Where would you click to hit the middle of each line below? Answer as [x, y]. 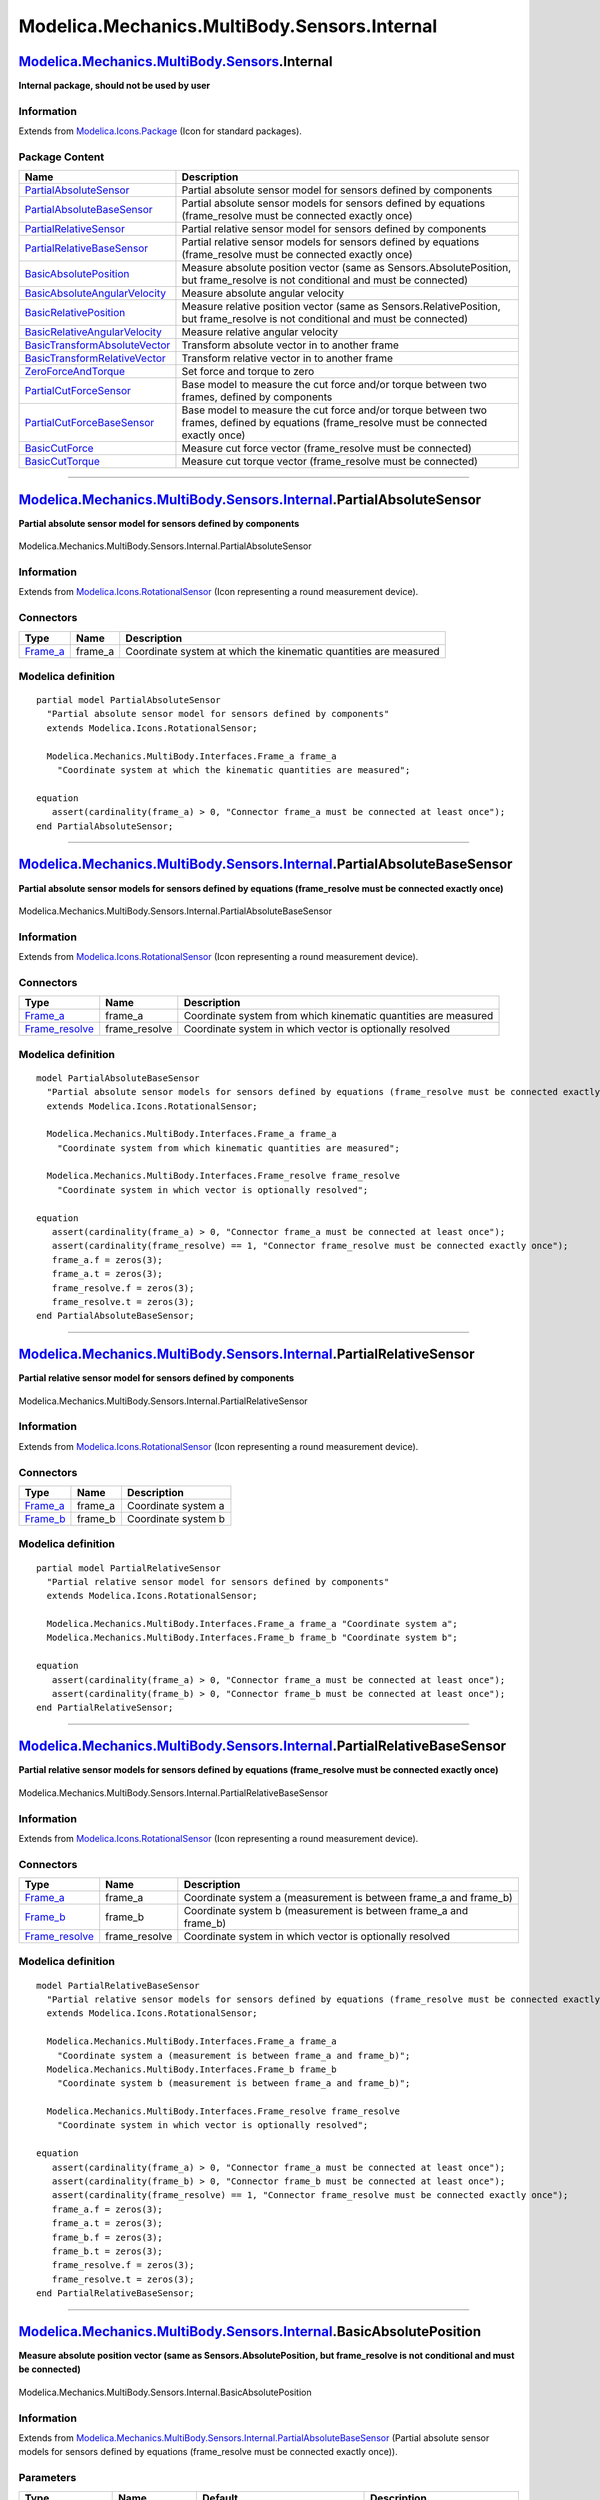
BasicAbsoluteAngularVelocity [95, 293]
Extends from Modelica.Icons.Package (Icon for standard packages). [160, 131]
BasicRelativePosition [75, 313]
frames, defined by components [257, 397]
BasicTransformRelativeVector [95, 358]
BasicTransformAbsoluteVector [97, 345]
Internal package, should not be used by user [114, 86]
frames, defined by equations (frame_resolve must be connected [334, 423]
